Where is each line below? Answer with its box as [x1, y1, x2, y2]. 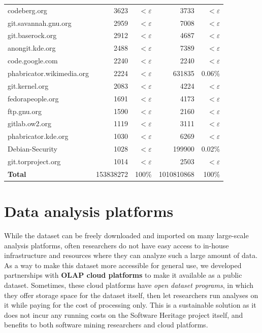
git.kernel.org [8, 80, 49, 91]
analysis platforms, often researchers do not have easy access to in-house [4, 240, 229, 250]
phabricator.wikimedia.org [8, 67, 89, 78]
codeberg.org [8, 5, 47, 15]
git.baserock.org [8, 30, 57, 41]
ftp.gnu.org [8, 105, 42, 116]
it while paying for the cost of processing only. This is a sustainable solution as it [4, 300, 256, 310]
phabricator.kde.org [8, 131, 69, 141]
